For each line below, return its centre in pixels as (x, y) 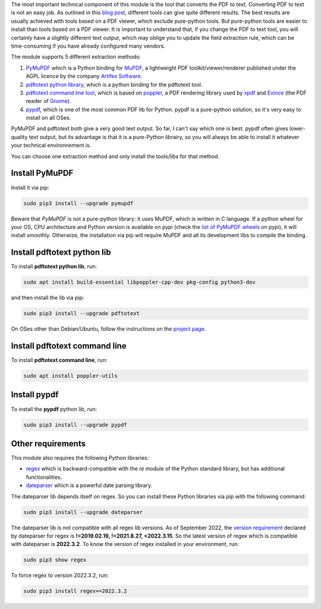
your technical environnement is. (51, 145)
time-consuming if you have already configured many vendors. (88, 46)
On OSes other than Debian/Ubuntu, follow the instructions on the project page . (108, 329)
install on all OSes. (48, 118)
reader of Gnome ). (48, 101)
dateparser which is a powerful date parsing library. (89, 485)
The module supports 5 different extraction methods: (76, 57)
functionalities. (44, 477)
